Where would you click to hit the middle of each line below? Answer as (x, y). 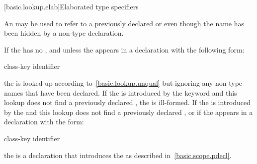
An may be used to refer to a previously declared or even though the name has (124, 23)
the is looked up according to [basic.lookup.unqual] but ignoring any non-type (123, 82)
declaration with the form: (44, 122)
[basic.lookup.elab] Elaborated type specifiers (71, 6)
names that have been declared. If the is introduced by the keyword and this (121, 92)
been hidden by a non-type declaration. (64, 33)
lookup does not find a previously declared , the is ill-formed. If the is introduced (127, 102)
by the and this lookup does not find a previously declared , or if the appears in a (128, 112)
